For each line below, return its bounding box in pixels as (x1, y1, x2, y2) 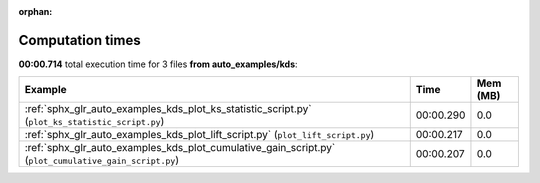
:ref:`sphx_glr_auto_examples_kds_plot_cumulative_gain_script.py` (24, 141, 336, 155)
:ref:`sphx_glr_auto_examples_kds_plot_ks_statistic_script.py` (24, 102, 312, 116)
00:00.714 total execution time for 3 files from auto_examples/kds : (18, 58, 299, 70)
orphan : (18, 6, 53, 17)
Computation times (18, 31, 141, 49)
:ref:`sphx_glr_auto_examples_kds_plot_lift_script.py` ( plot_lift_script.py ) (24, 128, 375, 142)
